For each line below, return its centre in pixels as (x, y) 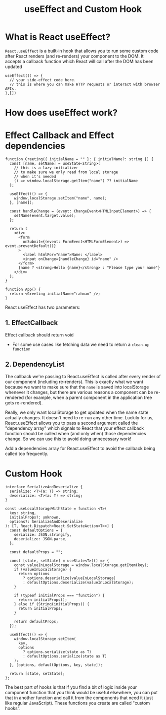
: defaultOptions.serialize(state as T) (65, 656)
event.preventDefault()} (31, 246)
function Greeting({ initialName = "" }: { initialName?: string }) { (79, 159)
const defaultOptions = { (36, 530)
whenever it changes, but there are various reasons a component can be (79, 392)
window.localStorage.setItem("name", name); (61, 198)
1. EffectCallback (32, 323)
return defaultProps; (36, 621)
